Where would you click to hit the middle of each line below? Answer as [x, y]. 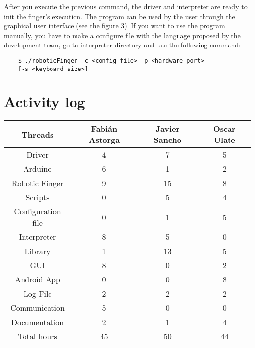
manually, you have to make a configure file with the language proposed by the [122, 35]
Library [38, 251]
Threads [38, 134]
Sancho [168, 140]
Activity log [45, 102]
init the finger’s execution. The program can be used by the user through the [120, 16]
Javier [168, 129]
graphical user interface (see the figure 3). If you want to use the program [115, 26]
